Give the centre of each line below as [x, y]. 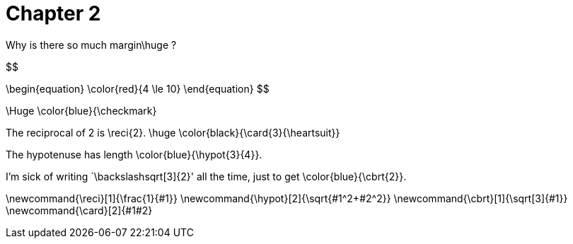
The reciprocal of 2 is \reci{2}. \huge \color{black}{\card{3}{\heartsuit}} [173, 132]
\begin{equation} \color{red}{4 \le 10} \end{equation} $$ [138, 88]
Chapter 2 [53, 13]
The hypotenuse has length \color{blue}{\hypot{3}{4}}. [134, 154]
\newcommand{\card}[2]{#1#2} [79, 210]
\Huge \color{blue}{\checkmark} [81, 110]
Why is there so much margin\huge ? [91, 45]
